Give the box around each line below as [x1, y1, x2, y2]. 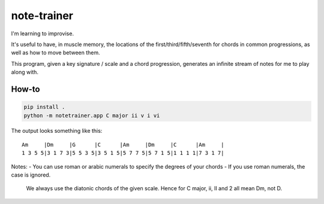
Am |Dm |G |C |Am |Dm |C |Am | [22, 141, 224, 148]
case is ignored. [11, 171, 51, 179]
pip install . [23, 103, 65, 111]
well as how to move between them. [11, 49, 100, 56]
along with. [11, 69, 39, 76]
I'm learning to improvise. [11, 30, 74, 37]
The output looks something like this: [11, 127, 103, 135]
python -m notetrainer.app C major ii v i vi [23, 112, 160, 119]
